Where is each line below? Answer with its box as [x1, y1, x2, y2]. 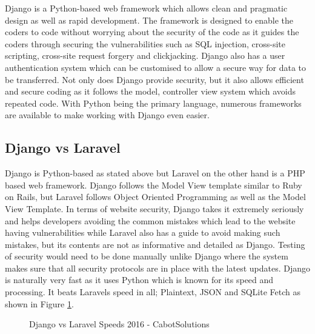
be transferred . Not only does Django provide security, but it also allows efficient [5, 73, 304, 85]
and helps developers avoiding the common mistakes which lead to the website [5, 214, 296, 227]
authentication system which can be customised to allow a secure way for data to [5, 61, 307, 73]
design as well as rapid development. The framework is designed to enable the [5, 13, 294, 26]
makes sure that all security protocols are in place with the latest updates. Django [5, 261, 311, 274]
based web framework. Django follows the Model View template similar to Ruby [5, 178, 302, 191]
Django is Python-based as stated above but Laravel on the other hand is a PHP [5, 167, 305, 179]
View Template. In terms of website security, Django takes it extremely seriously [5, 202, 304, 215]
